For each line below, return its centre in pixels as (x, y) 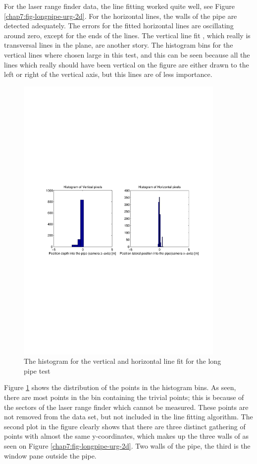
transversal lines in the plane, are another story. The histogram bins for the (119, 45)
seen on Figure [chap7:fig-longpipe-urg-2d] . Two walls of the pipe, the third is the (127, 446)
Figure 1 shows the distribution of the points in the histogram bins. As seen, (120, 387)
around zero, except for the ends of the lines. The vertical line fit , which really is (127, 35)
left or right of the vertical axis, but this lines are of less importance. (108, 74)
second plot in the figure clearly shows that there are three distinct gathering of (125, 426)
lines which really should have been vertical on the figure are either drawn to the (127, 64)
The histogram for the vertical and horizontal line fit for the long (123, 361)
